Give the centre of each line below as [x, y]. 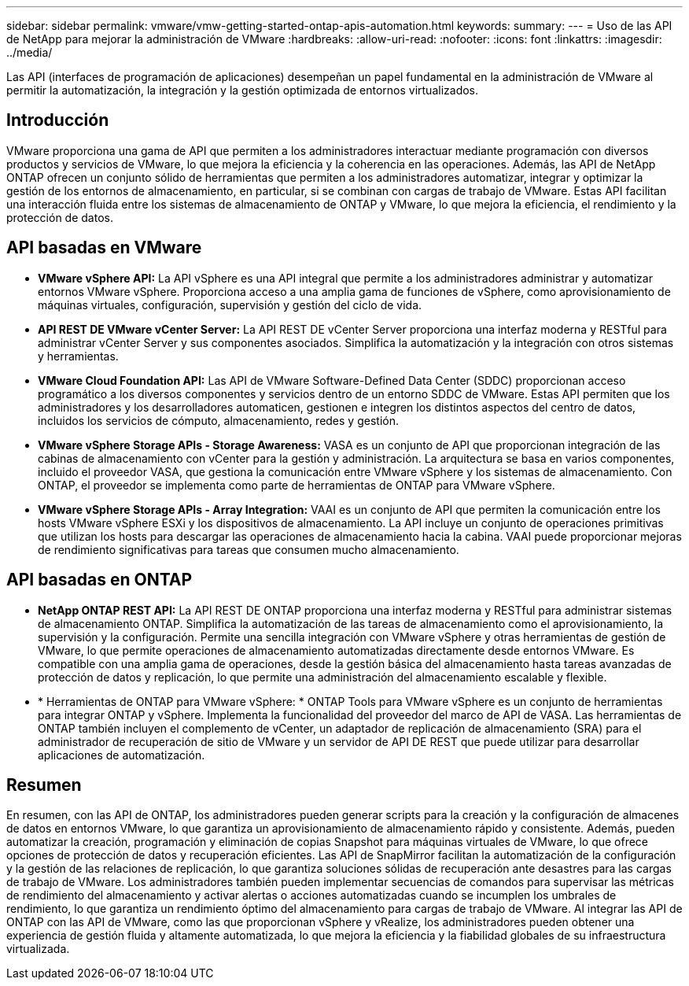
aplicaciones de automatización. [122, 755]
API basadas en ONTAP [99, 580]
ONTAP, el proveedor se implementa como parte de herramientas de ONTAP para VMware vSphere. [297, 485]
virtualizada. [38, 949]
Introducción [58, 120]
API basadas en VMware [104, 248]
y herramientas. [78, 356]
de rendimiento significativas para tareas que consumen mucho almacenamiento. [249, 549]
